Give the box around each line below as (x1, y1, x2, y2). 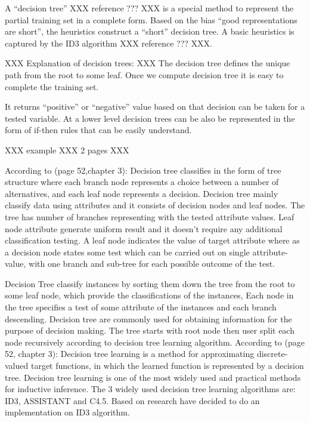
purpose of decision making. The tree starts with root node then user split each (5, 324, 294, 337)
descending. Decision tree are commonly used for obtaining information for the (5, 312, 292, 325)
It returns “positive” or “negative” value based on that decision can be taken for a (5, 100, 305, 113)
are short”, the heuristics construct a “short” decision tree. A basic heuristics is (5, 25, 294, 38)
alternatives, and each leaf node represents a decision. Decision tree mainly (5, 187, 278, 199)
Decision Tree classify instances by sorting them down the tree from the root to (5, 277, 295, 289)
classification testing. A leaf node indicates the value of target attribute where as (5, 234, 300, 247)
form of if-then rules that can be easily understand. (5, 124, 192, 136)
